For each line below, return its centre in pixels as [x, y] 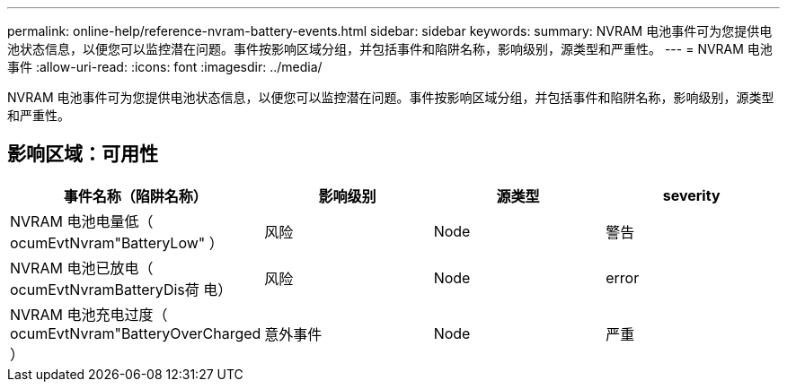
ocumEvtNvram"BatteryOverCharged [136, 333]
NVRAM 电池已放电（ [82, 268]
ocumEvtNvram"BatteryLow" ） [117, 242]
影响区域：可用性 [83, 154]
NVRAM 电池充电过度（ [89, 314]
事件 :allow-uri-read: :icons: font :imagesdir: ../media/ [165, 67]
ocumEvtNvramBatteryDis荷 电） [121, 289]
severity [691, 195]
